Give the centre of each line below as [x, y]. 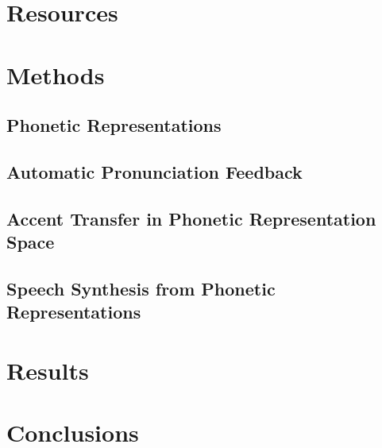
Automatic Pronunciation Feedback [154, 171]
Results [48, 370]
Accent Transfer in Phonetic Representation [191, 218]
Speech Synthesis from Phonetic [141, 288]
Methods [56, 74]
